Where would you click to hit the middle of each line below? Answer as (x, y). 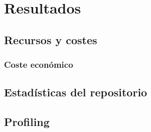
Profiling (27, 122)
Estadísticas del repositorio (76, 92)
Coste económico (39, 64)
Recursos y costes (51, 39)
